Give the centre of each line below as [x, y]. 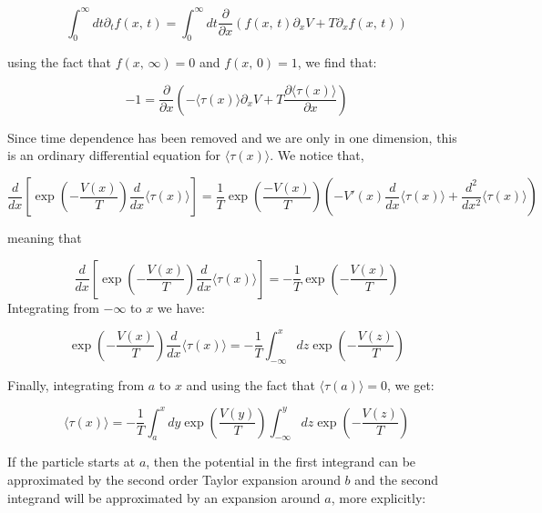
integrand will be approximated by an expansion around [164, 497]
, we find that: [337, 62]
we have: [181, 307]
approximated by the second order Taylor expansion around [174, 480]
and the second [397, 480]
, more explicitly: [378, 497]
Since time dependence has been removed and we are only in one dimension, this [232, 137]
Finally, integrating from [76, 384]
